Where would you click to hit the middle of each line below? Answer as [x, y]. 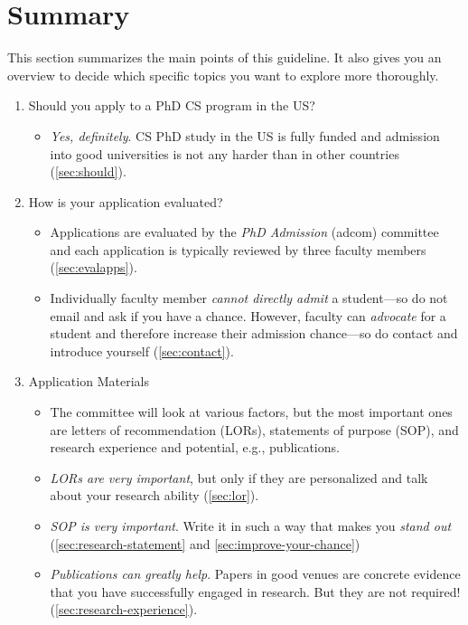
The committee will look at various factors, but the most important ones [251, 412]
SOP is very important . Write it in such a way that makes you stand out [251, 526]
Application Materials [89, 381]
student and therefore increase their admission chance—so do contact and [254, 333]
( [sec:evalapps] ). [94, 267]
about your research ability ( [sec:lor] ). [154, 495]
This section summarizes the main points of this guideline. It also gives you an [225, 57]
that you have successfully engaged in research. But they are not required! [255, 591]
